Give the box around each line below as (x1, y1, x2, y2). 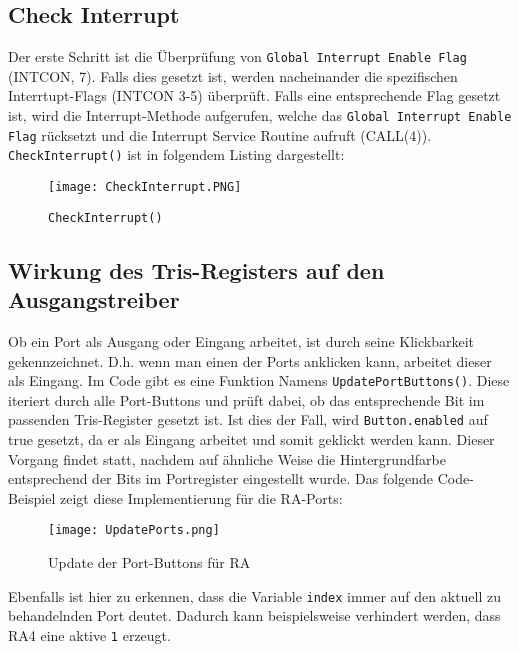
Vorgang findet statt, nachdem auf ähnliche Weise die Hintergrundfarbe (8, 448, 446, 469)
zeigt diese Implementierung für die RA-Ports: (59, 487, 343, 508)
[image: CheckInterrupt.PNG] (48, 180, 242, 195)
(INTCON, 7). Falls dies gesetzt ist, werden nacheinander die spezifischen (8, 65, 458, 86)
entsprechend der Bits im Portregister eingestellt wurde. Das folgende (8, 468, 434, 489)
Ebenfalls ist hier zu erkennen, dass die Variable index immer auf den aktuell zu (8, 585, 502, 606)
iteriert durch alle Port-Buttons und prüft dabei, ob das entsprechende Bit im (8, 389, 485, 410)
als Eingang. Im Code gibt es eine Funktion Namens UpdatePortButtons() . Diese (8, 370, 510, 391)
